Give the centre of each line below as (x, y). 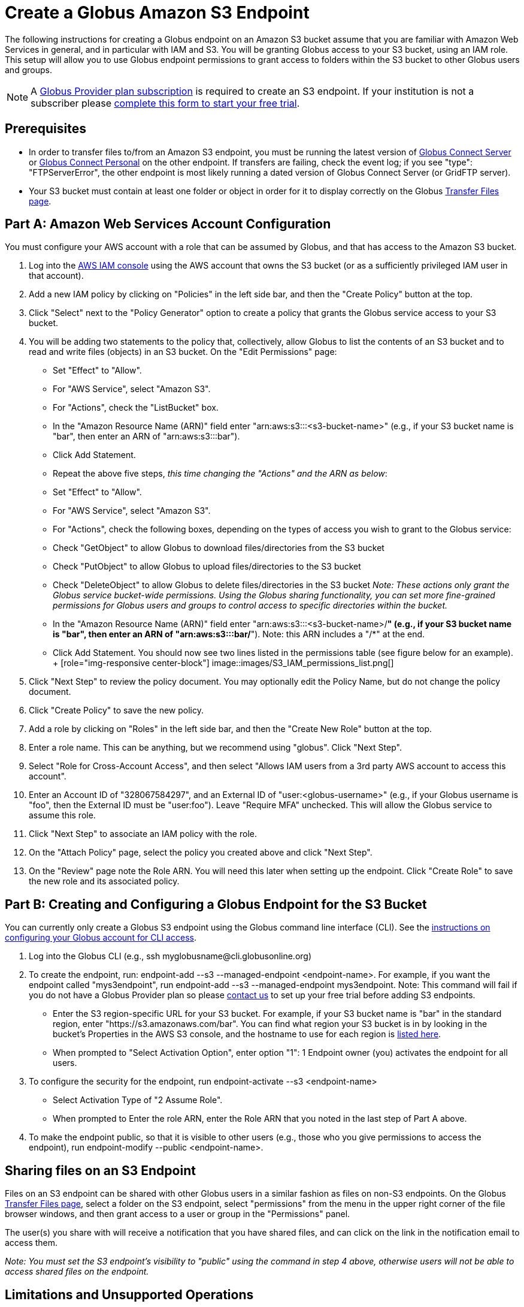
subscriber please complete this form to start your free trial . (165, 103)
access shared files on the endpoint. (77, 1272)
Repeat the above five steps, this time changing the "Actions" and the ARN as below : (220, 474)
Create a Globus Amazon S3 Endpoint (157, 13)
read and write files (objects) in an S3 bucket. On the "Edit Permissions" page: (183, 352)
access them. (31, 1243)
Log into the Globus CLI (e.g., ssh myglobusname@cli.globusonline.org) (170, 956)
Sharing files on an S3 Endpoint (100, 1170)
